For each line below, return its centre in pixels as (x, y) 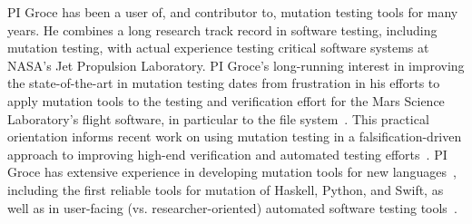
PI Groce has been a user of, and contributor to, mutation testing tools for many (233, 12)
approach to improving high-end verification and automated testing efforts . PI (227, 154)
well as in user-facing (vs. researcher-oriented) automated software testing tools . (232, 207)
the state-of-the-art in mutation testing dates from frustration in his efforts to (224, 83)
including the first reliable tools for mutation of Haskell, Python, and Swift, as (226, 189)
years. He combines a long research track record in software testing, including (222, 29)
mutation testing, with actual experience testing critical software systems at (218, 48)
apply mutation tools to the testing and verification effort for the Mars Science (226, 100)
